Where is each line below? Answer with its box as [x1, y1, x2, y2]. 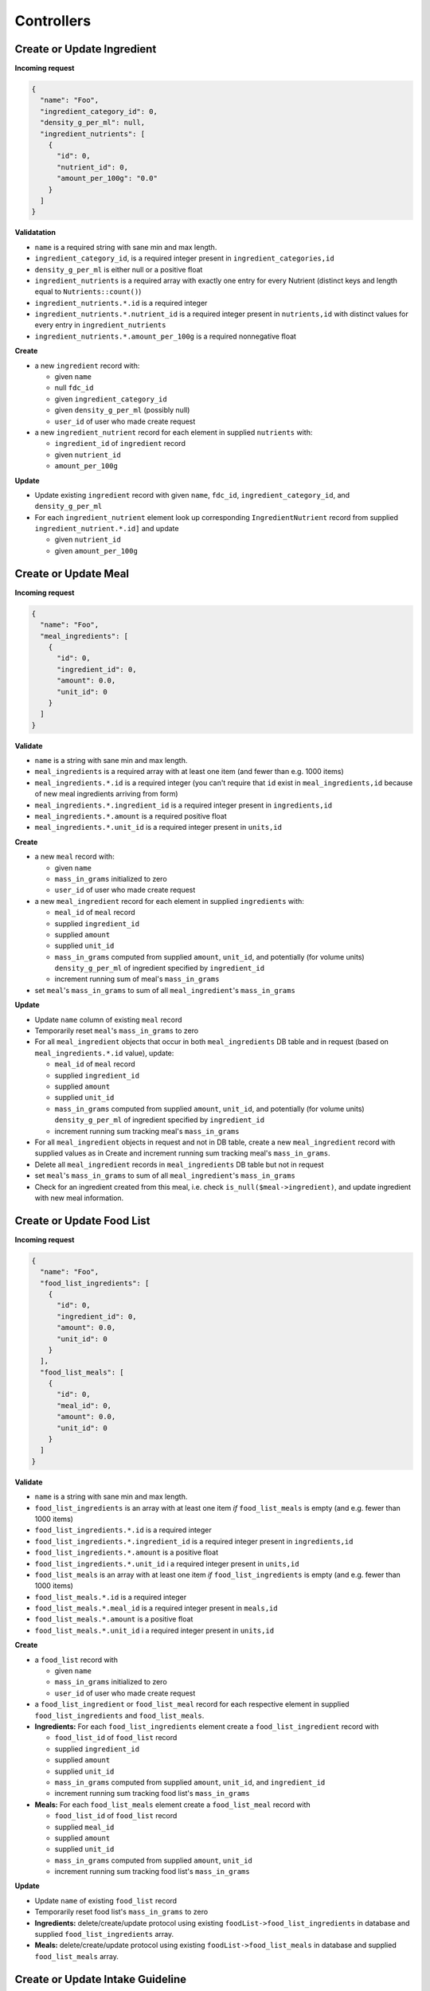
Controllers [14, 12, 92, 29]
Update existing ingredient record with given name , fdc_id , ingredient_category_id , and [34, 490, 350, 499]
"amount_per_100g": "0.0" [57, 174, 158, 183]
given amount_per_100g [54, 546, 139, 555]
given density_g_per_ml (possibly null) [54, 405, 190, 415]
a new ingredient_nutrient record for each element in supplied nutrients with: [34, 427, 313, 437]
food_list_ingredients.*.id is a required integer [34, 1525, 213, 1535]
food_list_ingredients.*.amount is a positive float [34, 1547, 219, 1557]
